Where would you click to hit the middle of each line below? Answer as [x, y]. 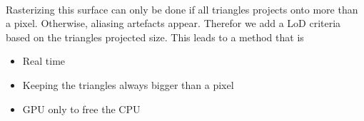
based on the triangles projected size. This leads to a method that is [155, 37]
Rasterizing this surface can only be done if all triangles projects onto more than [182, 9]
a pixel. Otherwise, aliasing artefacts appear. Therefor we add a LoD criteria [173, 23]
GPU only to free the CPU [81, 109]
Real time [44, 61]
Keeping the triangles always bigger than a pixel [128, 84]
